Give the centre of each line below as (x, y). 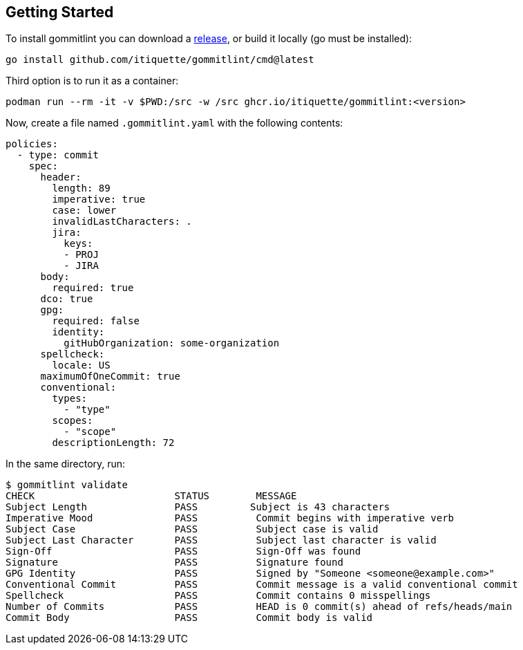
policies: (32, 144)
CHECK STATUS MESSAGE (151, 496)
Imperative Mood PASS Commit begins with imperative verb (230, 518)
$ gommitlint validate (67, 485)
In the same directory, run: (66, 464)
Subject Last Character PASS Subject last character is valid (221, 540)
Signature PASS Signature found (174, 563)
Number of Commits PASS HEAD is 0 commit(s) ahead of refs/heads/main (259, 607)
